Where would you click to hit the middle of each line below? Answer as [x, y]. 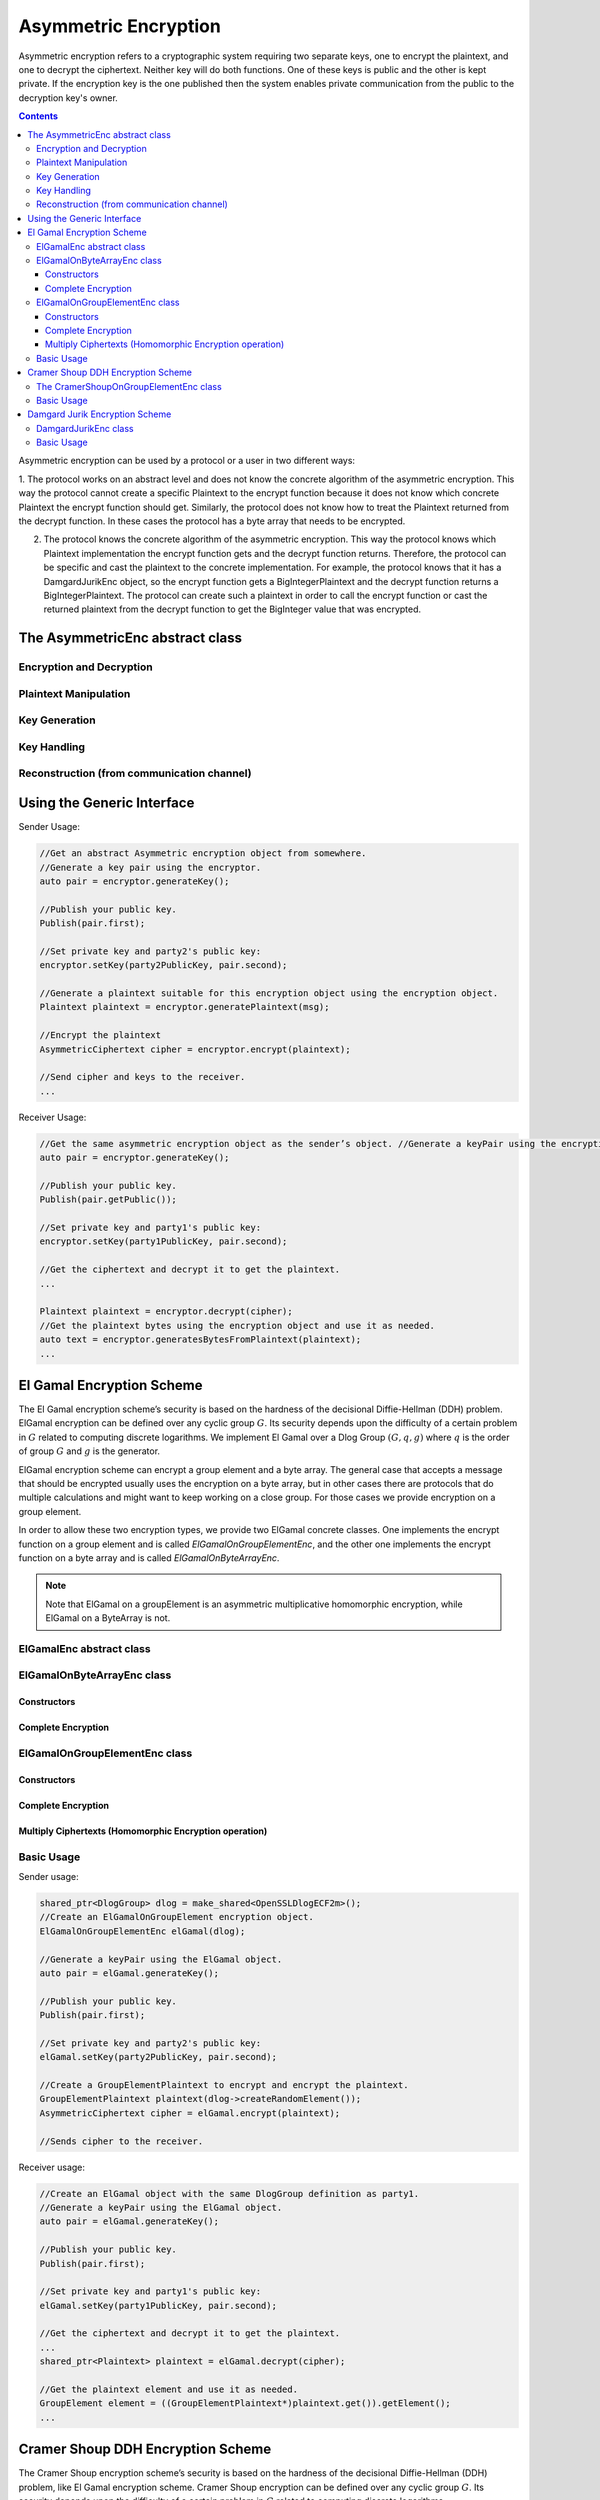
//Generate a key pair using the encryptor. [150, 867]
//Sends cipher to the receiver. [121, 2141]
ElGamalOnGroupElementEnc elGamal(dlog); [142, 1931]
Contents [38, 116]
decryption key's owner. [68, 97]
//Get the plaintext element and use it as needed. [169, 2389]
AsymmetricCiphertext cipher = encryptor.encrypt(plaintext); [195, 1049]
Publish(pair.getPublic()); [108, 1199]
